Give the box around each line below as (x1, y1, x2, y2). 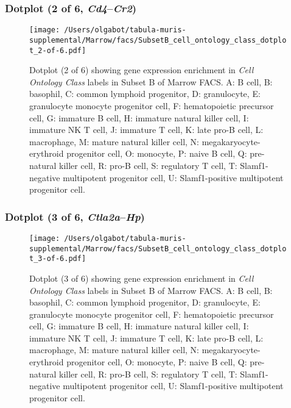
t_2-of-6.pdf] (29, 46, 86, 55)
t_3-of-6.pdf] (29, 254, 86, 263)
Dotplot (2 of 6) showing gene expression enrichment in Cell (29, 63, 254, 76)
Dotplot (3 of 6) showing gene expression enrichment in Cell (29, 271, 254, 284)
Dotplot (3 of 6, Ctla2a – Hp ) (5, 209, 145, 224)
